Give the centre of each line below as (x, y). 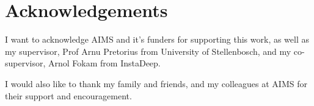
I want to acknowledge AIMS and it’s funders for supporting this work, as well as (157, 39)
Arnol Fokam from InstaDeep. (104, 63)
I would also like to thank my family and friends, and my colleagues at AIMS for (156, 83)
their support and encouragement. (68, 95)
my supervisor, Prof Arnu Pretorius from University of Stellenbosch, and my (148, 51)
